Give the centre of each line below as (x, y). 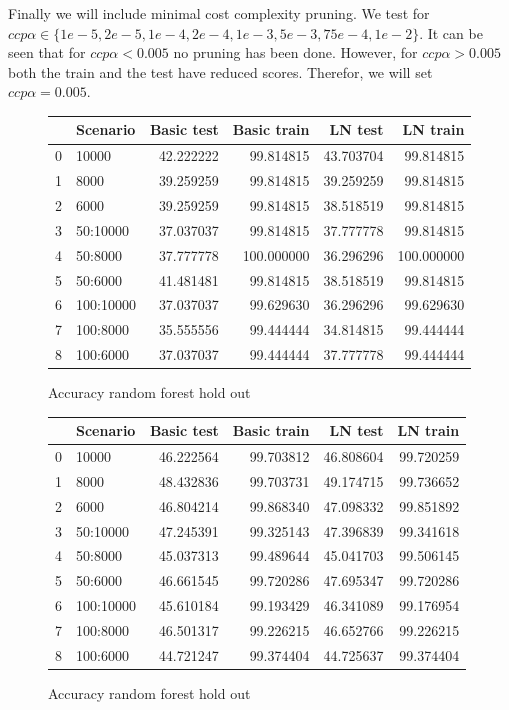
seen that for (47, 52)
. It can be (451, 32)
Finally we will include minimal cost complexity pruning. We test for (219, 13)
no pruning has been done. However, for (295, 52)
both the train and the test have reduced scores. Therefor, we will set (220, 71)
